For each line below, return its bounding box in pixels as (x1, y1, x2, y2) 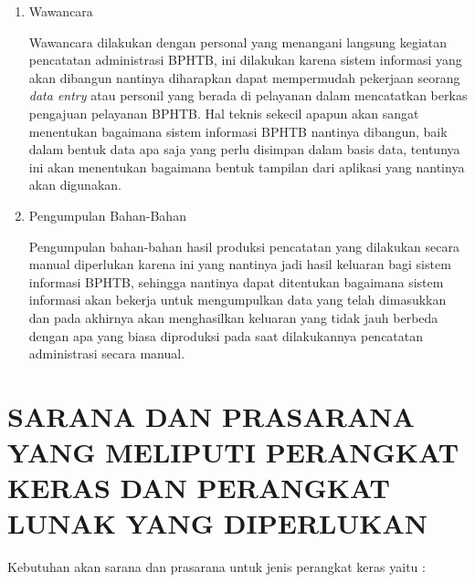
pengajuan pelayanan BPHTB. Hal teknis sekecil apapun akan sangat (28, 103, 419, 122)
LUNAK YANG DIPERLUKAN (7, 504, 428, 542)
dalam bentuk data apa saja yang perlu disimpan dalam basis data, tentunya (28, 140, 460, 159)
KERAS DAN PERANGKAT (7, 469, 391, 506)
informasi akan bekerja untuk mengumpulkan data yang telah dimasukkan (28, 290, 447, 309)
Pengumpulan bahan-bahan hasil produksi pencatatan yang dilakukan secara (28, 236, 459, 255)
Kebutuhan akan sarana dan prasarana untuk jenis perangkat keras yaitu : (7, 557, 426, 577)
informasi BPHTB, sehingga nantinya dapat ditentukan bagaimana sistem (28, 272, 444, 291)
